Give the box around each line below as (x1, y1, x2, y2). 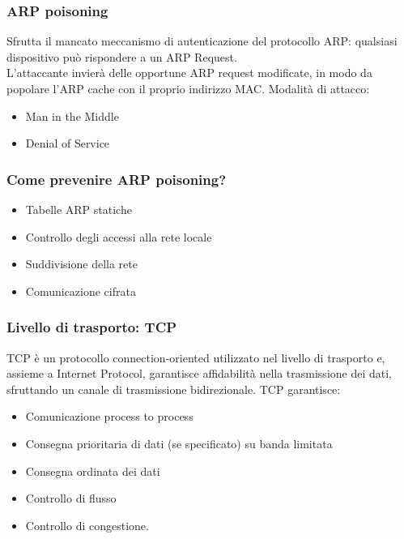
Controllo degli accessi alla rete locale (25, 228, 212, 245)
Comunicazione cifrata (25, 282, 136, 299)
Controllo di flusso (25, 490, 117, 507)
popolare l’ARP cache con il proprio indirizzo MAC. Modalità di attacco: (6, 80, 370, 96)
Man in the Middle (25, 107, 119, 124)
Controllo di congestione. (25, 516, 149, 533)
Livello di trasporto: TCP (6, 317, 177, 337)
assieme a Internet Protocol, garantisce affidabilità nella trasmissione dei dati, (6, 365, 393, 382)
